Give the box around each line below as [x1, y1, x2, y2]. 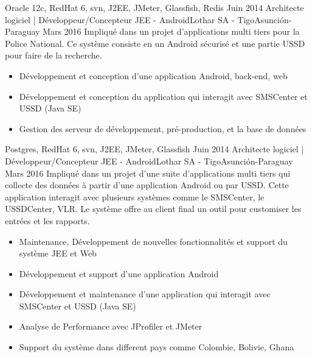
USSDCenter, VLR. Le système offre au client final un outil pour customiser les [5, 202, 302, 215]
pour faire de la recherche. [5, 49, 102, 62]
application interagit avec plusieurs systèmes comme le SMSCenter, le [5, 190, 265, 203]
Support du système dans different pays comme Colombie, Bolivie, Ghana [19, 341, 294, 353]
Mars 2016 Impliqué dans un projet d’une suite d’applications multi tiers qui [5, 166, 291, 179]
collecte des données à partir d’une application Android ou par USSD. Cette [5, 178, 289, 191]
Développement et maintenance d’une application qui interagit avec [19, 288, 271, 300]
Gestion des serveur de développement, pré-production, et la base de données [19, 122, 307, 135]
